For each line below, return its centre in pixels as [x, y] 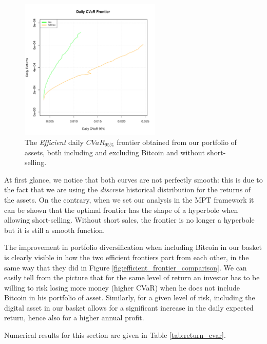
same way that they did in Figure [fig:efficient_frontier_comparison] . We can [126, 267]
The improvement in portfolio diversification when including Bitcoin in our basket [133, 247]
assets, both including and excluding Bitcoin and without [115, 152]
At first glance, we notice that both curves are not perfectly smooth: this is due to [133, 179]
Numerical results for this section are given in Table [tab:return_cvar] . [115, 335]
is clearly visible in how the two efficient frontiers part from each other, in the [127, 257]
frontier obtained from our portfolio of [177, 142]
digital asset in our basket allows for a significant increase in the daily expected [129, 307]
